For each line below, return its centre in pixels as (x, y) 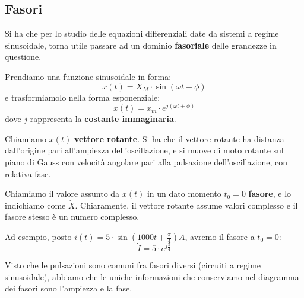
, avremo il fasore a (220, 236)
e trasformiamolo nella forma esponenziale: (83, 97)
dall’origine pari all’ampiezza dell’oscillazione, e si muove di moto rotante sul (144, 150)
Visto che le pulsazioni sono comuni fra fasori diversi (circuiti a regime (133, 265)
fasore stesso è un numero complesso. (72, 217)
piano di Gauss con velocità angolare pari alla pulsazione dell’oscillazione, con (146, 162)
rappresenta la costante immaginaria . (103, 119)
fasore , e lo (270, 193)
